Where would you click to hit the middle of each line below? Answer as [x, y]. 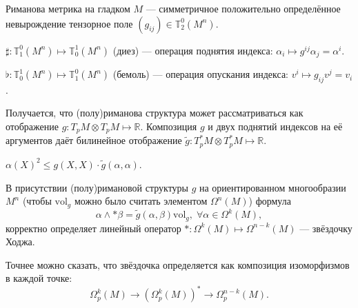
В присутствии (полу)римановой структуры [97, 187]
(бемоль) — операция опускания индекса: [201, 74]
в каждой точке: [39, 278]
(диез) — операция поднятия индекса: [193, 50]
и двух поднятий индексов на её [275, 126]
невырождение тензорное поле [69, 23]
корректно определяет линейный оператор [93, 228]
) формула [270, 201]
